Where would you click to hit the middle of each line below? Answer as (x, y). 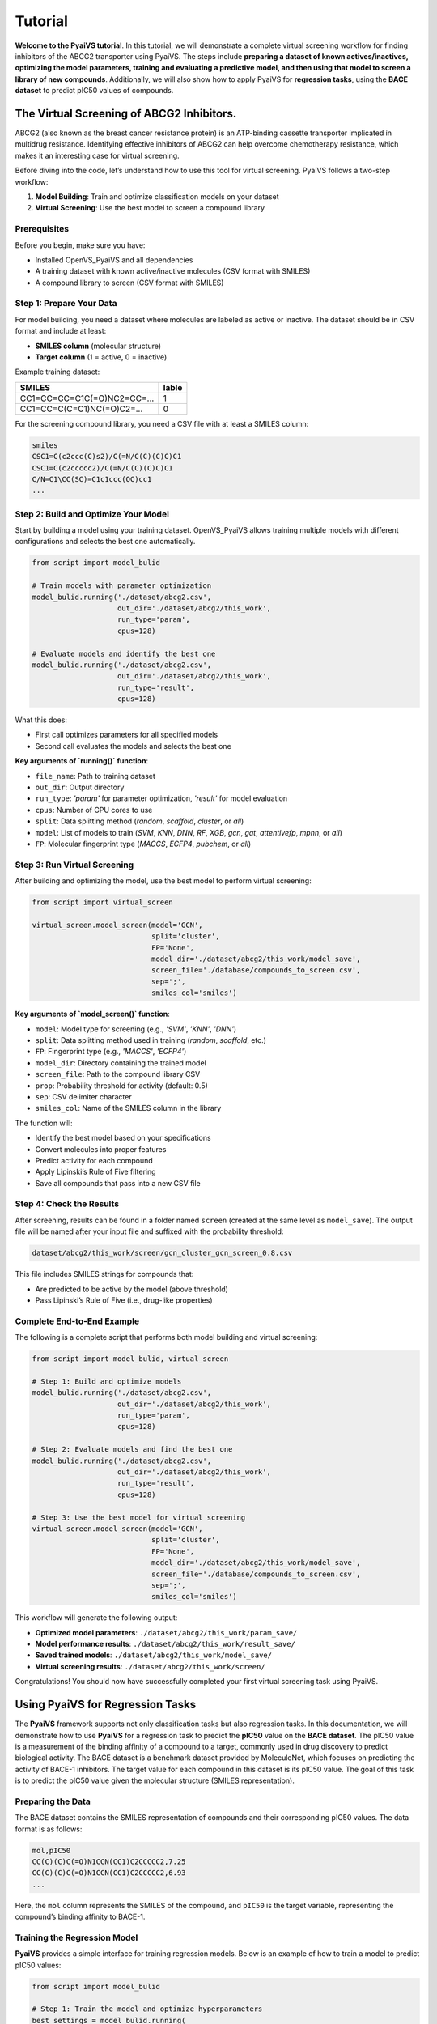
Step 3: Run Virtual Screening (74, 865)
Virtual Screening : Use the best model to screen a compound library (150, 208)
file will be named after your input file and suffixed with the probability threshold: (149, 1231)
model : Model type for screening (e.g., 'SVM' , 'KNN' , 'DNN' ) (136, 1029)
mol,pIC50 (51, 1850)
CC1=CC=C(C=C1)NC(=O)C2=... (81, 409)
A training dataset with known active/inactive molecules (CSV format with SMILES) (173, 271)
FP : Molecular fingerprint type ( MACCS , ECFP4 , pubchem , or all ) (143, 844)
